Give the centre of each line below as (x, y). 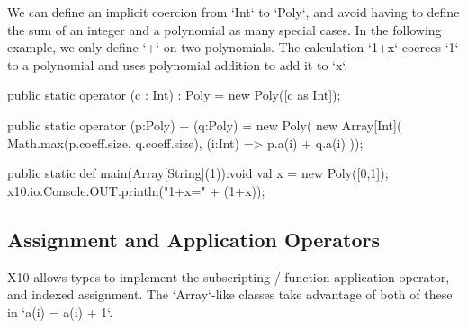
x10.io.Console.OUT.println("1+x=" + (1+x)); (136, 190)
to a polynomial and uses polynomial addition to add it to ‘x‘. (178, 64)
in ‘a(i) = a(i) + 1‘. (60, 311)
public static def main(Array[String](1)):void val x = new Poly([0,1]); (198, 173)
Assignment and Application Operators (194, 239)
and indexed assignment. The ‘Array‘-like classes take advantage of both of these (230, 294)
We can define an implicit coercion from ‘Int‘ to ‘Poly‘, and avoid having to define (233, 12)
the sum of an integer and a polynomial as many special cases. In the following (225, 29)
